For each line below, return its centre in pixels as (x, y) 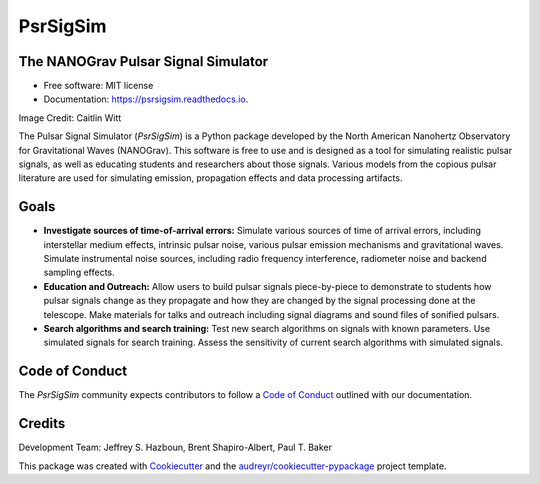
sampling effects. (79, 272)
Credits (42, 423)
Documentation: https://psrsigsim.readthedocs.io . (146, 99)
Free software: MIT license (98, 86)
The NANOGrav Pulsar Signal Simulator (143, 61)
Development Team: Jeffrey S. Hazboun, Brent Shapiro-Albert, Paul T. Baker (175, 447)
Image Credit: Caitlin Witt (70, 117)
